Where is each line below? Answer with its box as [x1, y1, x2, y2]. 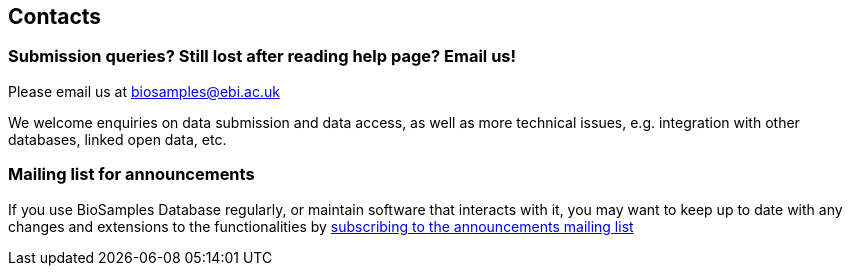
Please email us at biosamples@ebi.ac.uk [8, 82, 280, 100]
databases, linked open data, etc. [8, 130, 227, 148]
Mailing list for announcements [8, 164, 255, 185]
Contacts [8, 4, 102, 29]
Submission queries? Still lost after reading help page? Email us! [8, 46, 517, 67]
